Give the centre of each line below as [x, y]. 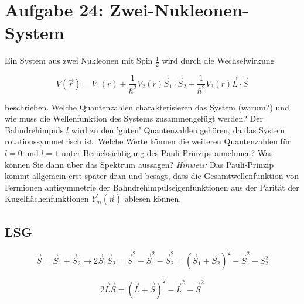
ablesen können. [153, 198]
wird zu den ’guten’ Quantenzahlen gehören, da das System [178, 129]
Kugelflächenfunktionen [47, 198]
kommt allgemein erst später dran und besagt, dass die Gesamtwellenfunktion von [152, 176]
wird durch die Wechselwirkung [218, 61]
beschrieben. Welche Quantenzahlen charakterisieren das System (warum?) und [147, 107]
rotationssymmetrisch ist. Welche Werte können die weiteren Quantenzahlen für [148, 141]
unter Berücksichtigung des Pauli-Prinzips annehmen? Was [167, 152]
